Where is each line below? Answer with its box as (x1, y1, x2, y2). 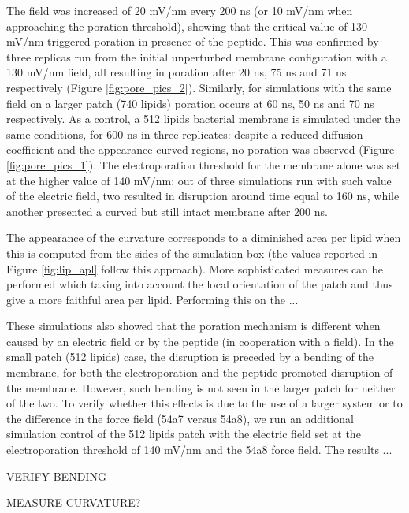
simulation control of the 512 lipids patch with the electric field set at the (6, 426, 361, 442)
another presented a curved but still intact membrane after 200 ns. (6, 203, 328, 219)
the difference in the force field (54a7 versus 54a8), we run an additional (6, 410, 354, 426)
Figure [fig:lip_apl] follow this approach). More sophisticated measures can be (6, 260, 383, 277)
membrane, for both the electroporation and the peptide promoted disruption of (6, 364, 393, 381)
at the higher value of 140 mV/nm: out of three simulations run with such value (6, 172, 392, 188)
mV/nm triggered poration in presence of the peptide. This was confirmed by (6, 33, 379, 50)
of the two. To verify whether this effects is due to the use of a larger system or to (6, 395, 403, 411)
